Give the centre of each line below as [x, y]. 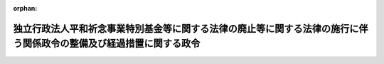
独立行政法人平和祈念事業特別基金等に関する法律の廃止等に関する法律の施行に [186, 28]
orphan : [25, 8]
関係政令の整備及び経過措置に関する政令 [111, 44]
